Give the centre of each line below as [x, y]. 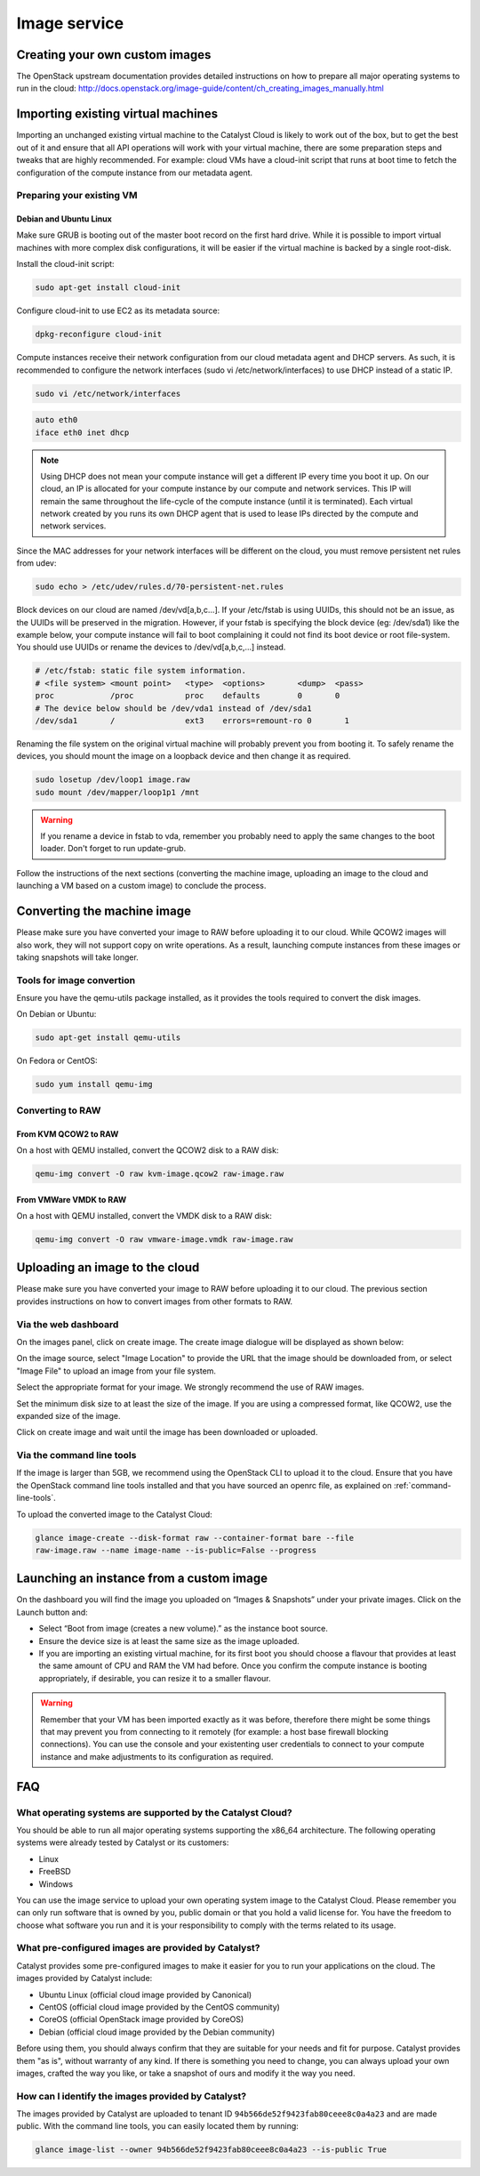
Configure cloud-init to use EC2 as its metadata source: [118, 310]
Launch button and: [52, 1612]
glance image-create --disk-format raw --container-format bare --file [195, 1538]
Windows [56, 1884]
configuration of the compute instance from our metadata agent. [135, 173]
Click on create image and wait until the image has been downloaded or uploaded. [167, 1432]
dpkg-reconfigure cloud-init [99, 334]
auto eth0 [56, 420]
